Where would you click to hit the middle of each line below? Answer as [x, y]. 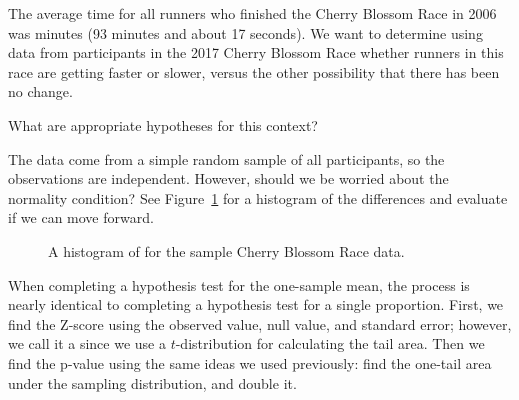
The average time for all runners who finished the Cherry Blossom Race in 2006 [252, 13]
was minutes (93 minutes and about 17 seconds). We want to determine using [245, 32]
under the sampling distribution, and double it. [152, 382]
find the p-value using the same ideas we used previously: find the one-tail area [250, 362]
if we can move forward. [81, 217]
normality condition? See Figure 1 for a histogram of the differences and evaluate [258, 197]
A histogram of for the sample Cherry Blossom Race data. [226, 250]
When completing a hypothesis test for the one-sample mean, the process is [239, 284]
